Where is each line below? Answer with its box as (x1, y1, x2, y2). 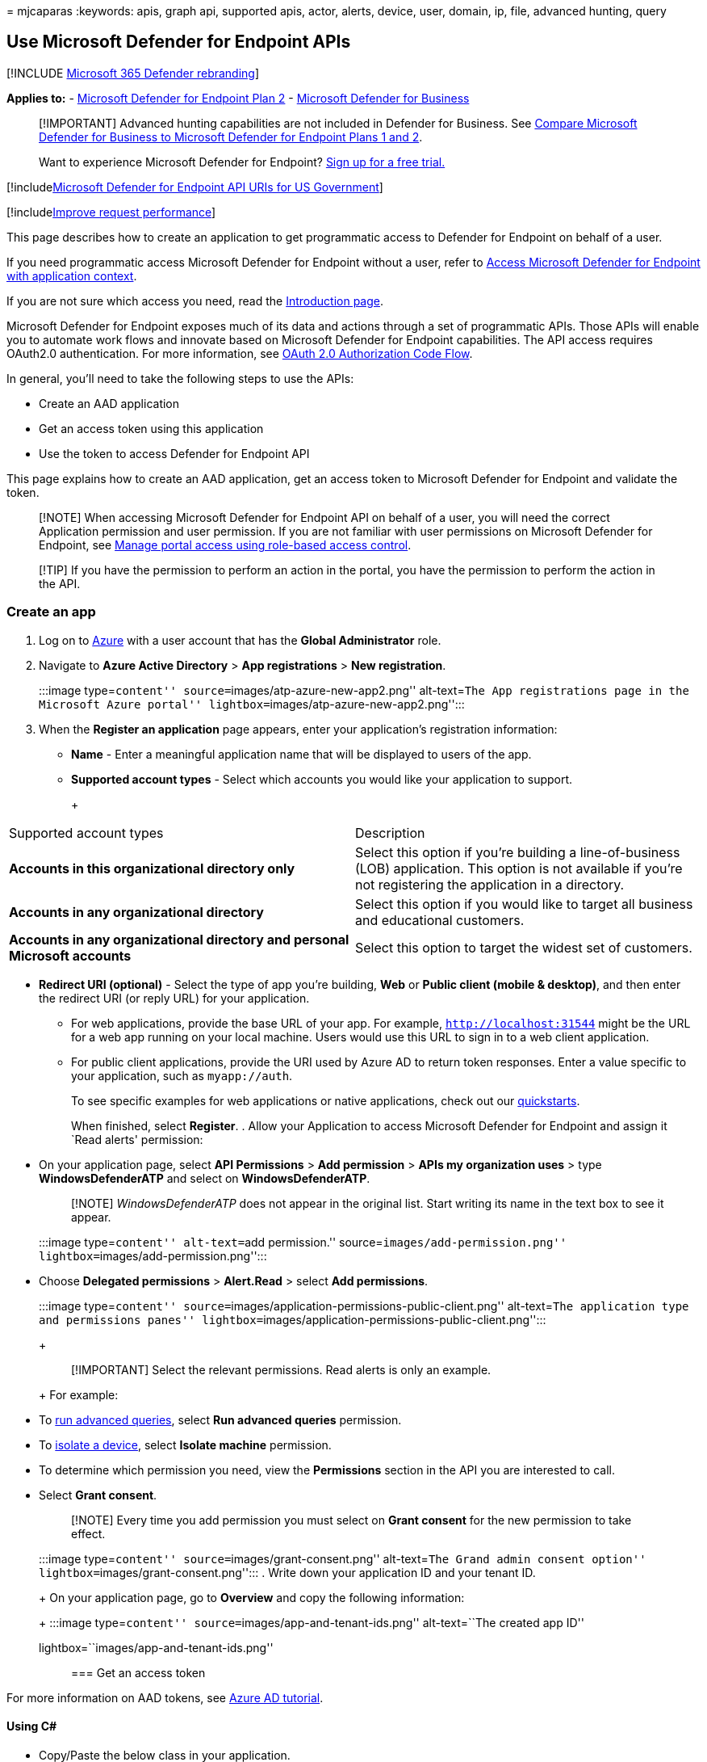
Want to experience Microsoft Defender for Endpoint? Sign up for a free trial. (39, 154, 446, 169)
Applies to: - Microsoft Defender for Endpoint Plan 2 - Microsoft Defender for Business (6, 90, 470, 105)
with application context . (6, 268, 137, 283)
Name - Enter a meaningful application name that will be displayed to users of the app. (71, 746, 532, 761)
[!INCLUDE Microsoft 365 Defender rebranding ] (6, 65, 260, 80)
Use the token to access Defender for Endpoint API (39, 446, 310, 460)
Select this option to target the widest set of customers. (355, 939, 692, 956)
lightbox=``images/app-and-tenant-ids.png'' (39, 1640, 274, 1655)
